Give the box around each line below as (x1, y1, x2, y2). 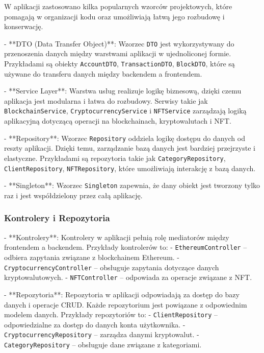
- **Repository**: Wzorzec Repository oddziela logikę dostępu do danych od (4, 132, 245, 143)
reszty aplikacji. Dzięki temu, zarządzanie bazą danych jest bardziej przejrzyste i (4, 143, 255, 153)
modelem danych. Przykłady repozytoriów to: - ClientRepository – (4, 309, 218, 320)
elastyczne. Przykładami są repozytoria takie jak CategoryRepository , (4, 152, 226, 163)
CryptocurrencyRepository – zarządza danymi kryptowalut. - (4, 329, 199, 340)
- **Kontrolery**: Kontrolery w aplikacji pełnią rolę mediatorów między (4, 231, 229, 242)
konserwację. (4, 21, 43, 32)
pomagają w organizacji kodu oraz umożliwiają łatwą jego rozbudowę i (4, 11, 225, 21)
